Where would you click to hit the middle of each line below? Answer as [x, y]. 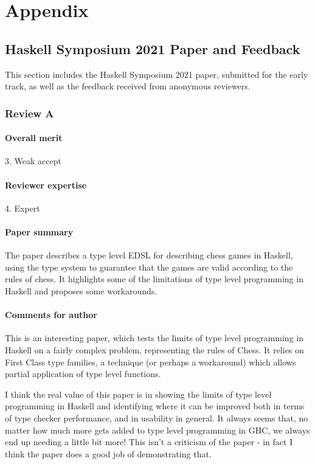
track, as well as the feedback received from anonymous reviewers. [128, 86]
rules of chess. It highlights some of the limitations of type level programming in [154, 279]
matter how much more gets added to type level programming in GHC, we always [157, 430]
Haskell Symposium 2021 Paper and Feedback [153, 48]
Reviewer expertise [46, 185]
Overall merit [34, 138]
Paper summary [39, 231]
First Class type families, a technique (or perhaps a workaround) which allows [151, 362]
